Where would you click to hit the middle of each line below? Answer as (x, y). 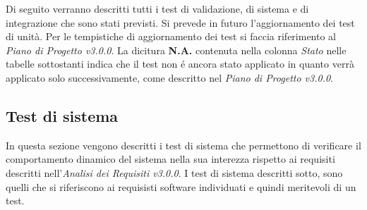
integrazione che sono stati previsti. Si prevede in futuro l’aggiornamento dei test (180, 22)
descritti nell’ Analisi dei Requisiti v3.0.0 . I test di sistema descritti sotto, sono (174, 172)
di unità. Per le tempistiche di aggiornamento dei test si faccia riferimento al (171, 36)
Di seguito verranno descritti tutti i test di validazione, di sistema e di (157, 8)
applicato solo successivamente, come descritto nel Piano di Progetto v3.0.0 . (170, 77)
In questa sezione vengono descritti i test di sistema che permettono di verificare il (183, 145)
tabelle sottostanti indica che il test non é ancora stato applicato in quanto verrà (180, 64)
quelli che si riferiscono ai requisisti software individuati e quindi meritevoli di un (181, 186)
